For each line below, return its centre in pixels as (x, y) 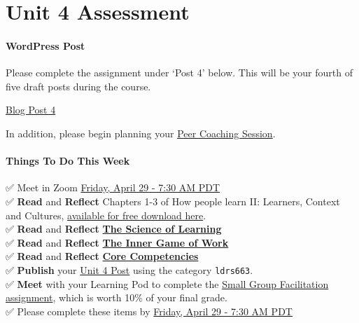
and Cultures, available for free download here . (106, 215)
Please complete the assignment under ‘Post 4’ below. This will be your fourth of (179, 73)
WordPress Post (45, 45)
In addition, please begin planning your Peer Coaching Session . (141, 133)
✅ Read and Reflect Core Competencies (102, 256)
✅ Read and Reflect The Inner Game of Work (117, 242)
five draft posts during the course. (78, 86)
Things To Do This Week (68, 161)
